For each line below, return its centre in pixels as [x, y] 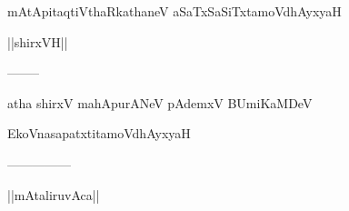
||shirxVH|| [38, 41]
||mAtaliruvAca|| [54, 194]
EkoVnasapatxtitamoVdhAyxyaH [99, 133]
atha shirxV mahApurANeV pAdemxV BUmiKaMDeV [160, 102]
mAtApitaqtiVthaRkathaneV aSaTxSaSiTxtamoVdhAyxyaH [174, 11]
